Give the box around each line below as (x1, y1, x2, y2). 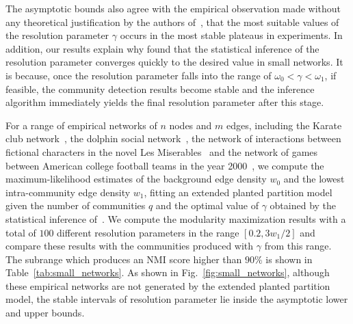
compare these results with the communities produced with (5, 239, 254, 253)
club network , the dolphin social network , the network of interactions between (5, 131, 341, 146)
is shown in (265, 252, 313, 266)
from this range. (264, 239, 332, 253)
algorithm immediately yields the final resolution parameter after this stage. (5, 95, 324, 109)
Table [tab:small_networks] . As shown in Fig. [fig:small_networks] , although (5, 265, 330, 280)
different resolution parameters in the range (57, 225, 239, 239)
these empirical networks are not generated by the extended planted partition (5, 278, 330, 293)
